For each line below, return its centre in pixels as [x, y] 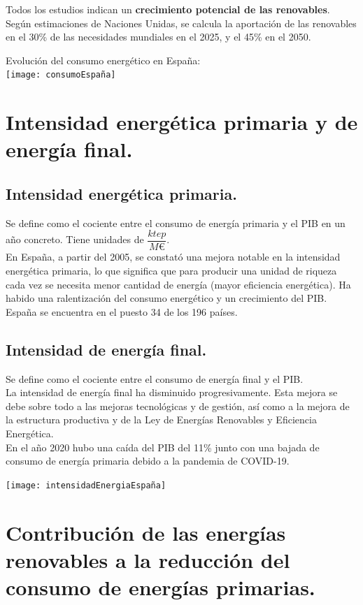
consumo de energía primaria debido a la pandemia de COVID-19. [148, 461]
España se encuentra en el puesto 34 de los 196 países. [122, 311]
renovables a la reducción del [148, 559]
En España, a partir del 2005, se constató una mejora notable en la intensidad [173, 257]
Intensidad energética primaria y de [182, 122]
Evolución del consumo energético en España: [103, 60]
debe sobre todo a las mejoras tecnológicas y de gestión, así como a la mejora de [178, 406]
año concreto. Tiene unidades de [75, 239]
